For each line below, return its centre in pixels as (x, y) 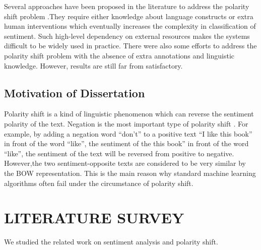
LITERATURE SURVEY (94, 217)
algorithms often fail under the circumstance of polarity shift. (99, 183)
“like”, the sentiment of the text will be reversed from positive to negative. (119, 153)
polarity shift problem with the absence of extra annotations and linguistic (119, 55)
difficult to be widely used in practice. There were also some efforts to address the (130, 46)
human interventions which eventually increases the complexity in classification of (130, 26)
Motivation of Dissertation (75, 92)
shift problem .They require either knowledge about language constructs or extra (129, 16)
